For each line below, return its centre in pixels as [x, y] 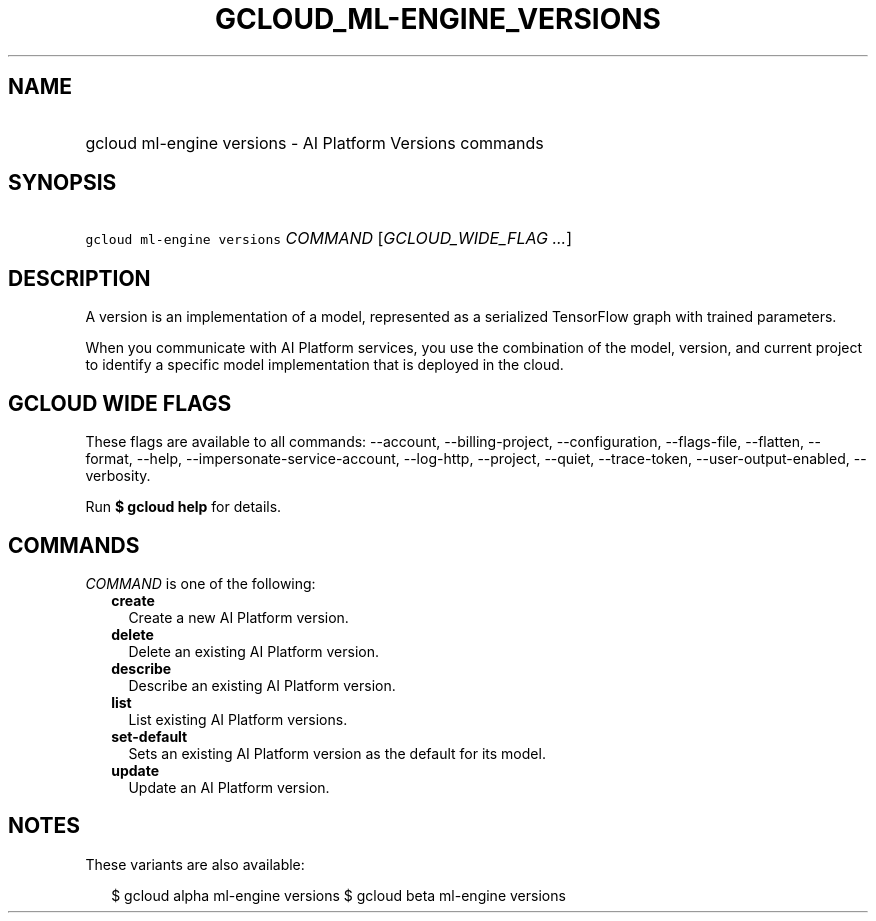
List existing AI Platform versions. [238, 719]
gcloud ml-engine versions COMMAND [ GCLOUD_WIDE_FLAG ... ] [329, 238]
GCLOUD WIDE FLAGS [120, 403]
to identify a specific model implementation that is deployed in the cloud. [324, 365]
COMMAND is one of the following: [200, 583]
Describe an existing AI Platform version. [262, 685]
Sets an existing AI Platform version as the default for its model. [337, 753]
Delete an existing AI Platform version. [254, 651]
